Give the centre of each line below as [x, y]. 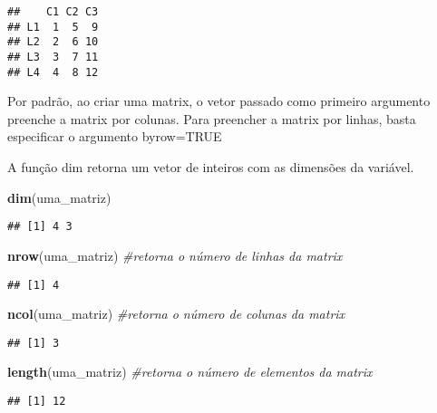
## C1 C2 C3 [53, 12]
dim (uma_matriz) [59, 197]
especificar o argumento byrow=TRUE [115, 136]
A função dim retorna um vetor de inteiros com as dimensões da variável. [211, 167]
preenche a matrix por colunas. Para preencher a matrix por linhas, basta [212, 118]
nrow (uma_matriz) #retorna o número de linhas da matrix [175, 255]
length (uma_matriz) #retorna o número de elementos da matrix [190, 372]
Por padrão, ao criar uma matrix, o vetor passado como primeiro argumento [219, 101]
